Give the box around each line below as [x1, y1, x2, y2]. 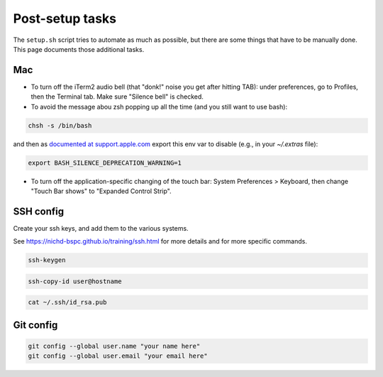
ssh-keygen [28, 256, 66, 264]
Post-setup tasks [13, 11, 117, 26]
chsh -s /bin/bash [28, 121, 92, 129]
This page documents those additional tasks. [13, 45, 145, 53]
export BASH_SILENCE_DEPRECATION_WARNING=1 [28, 158, 182, 167]
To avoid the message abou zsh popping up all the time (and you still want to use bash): [30, 102, 287, 111]
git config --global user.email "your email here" [28, 352, 209, 360]
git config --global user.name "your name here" [28, 342, 201, 350]
